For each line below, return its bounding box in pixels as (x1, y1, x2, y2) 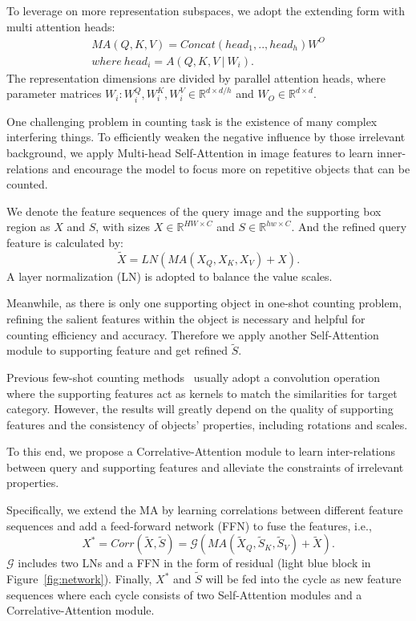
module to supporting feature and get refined (6, 342, 228, 359)
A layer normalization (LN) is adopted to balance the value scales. (6, 267, 333, 284)
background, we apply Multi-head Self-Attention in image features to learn (6, 144, 374, 160)
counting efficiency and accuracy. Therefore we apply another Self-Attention (6, 326, 379, 343)
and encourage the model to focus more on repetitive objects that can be (51, 160, 410, 177)
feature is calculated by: (6, 233, 123, 250)
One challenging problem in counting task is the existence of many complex (6, 112, 378, 129)
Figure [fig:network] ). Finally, (6, 570, 152, 587)
